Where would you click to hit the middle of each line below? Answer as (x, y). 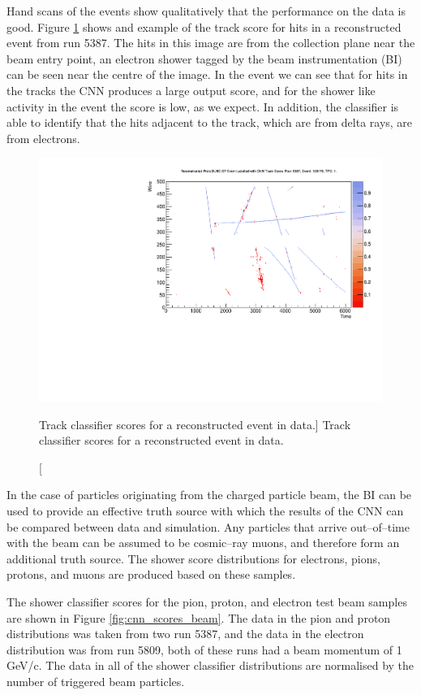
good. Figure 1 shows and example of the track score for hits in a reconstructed (204, 26)
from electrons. (43, 138)
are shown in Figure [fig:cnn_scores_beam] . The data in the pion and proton (199, 617)
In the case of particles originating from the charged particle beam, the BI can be (209, 495)
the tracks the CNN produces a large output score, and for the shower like (191, 90)
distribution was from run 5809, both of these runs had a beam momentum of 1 (204, 649)
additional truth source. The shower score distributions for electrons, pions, (193, 558)
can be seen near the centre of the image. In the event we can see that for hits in (207, 74)
